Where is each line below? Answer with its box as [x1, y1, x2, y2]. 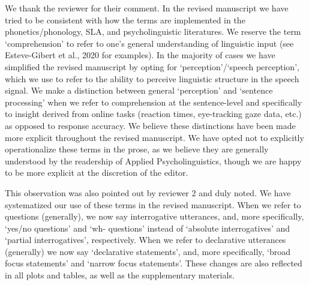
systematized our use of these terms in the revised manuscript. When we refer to [5, 198, 301, 211]
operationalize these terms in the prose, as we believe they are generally [5, 143, 269, 155]
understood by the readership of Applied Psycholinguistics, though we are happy [5, 154, 302, 167]
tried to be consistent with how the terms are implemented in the [5, 13, 245, 26]
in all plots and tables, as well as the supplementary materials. [5, 269, 235, 281]
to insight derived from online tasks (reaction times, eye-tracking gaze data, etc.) [5, 107, 302, 120]
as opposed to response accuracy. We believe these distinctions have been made [5, 119, 296, 131]
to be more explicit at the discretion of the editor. [5, 166, 188, 179]
